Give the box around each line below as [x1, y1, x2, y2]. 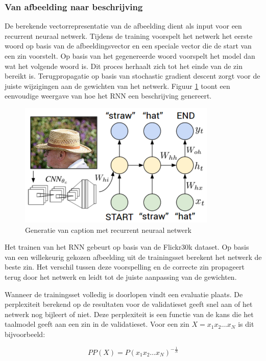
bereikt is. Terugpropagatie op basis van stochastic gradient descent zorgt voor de [5, 70, 260, 81]
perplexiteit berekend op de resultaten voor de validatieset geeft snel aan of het [5, 299, 253, 309]
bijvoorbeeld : [5, 328, 45, 339]
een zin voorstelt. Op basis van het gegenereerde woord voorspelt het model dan [5, 51, 255, 61]
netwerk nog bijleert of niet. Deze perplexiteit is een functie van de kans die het [5, 308, 254, 319]
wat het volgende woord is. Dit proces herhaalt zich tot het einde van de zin [5, 60, 243, 71]
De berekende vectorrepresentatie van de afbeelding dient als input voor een [5, 20, 242, 31]
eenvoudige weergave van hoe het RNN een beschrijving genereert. [5, 90, 212, 101]
